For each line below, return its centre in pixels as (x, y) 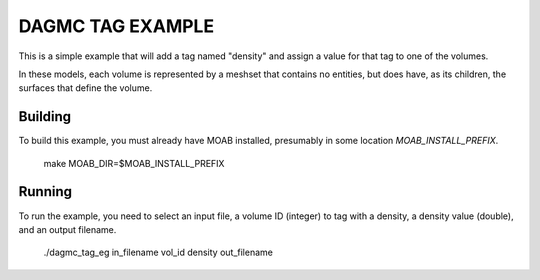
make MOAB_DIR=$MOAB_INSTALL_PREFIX (134, 163)
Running (45, 191)
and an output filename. (67, 229)
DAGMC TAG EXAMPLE (116, 26)
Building (45, 116)
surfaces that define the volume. (85, 88)
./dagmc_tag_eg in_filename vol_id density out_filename (158, 252)
